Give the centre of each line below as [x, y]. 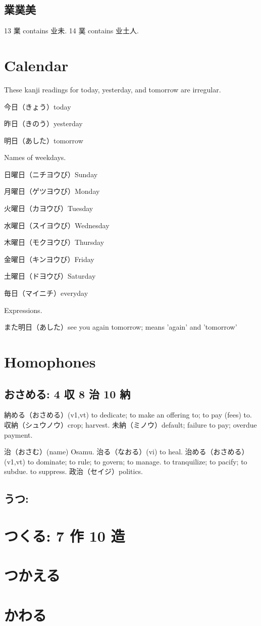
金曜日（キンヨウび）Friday [49, 259]
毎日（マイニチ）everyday [46, 293]
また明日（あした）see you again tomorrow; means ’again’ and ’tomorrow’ [121, 327]
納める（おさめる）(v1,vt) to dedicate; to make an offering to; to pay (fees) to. [128, 415]
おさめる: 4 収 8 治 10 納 [67, 394]
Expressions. [23, 310]
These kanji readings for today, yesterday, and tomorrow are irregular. [113, 89]
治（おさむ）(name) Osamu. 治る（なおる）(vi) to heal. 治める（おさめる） [126, 452]
